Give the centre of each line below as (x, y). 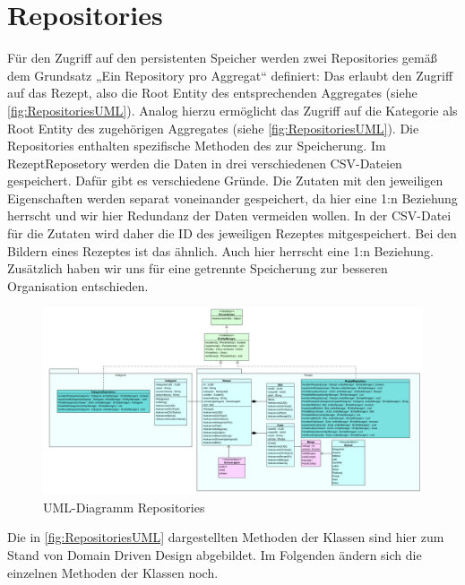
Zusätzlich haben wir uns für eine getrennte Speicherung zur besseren (198, 268)
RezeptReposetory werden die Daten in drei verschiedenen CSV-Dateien (205, 163)
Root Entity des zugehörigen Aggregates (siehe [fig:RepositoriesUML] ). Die (213, 128)
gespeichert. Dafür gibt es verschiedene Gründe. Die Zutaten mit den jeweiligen (225, 181)
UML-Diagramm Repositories (124, 507)
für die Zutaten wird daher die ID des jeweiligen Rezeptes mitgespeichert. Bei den (232, 233)
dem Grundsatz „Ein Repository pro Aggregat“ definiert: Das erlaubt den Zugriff (230, 75)
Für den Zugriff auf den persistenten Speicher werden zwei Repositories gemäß (222, 58)
